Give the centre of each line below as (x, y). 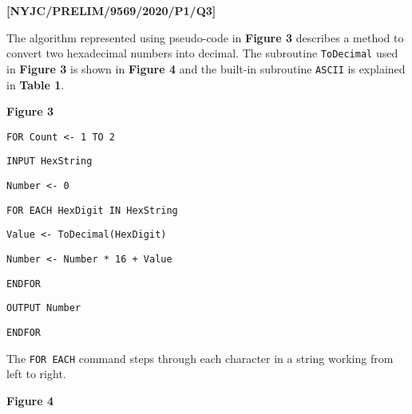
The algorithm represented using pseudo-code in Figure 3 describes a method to (205, 37)
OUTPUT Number (44, 308)
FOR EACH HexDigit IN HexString (92, 210)
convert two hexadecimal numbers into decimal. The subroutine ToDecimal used (202, 53)
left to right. (36, 374)
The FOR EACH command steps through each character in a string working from (200, 358)
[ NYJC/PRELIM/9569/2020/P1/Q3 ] (111, 10)
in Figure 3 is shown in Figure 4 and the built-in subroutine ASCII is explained (206, 68)
